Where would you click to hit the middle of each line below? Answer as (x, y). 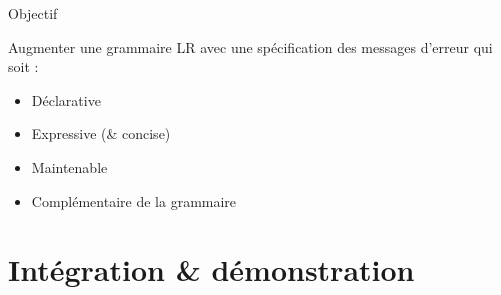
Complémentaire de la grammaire (134, 200)
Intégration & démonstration (211, 269)
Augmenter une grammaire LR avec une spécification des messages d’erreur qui (250, 46)
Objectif (33, 13)
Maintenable (69, 166)
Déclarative (66, 99)
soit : (23, 66)
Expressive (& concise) (101, 133)
